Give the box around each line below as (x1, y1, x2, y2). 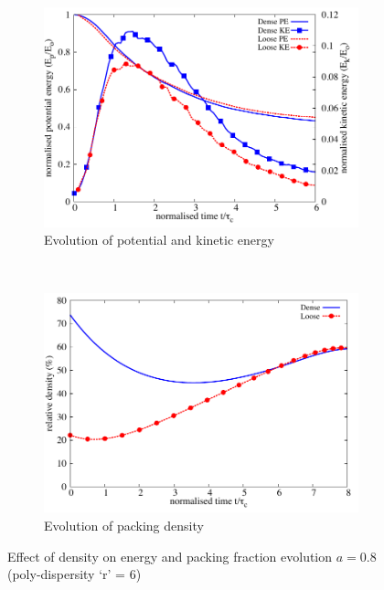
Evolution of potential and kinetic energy (44, 230, 274, 249)
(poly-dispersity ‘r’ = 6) (7, 564, 142, 584)
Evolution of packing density (44, 515, 204, 534)
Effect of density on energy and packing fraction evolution (7, 546, 333, 565)
